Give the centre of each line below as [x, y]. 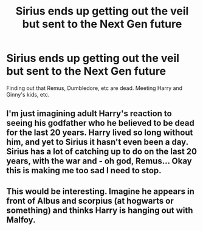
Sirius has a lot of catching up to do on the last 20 [102, 152]
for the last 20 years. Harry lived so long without [100, 133]
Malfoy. [21, 220]
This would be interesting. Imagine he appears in [100, 191]
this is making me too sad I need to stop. [84, 171]
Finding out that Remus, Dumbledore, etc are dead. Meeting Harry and [95, 88]
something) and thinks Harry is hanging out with [100, 210]
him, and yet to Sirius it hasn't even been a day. [97, 142]
